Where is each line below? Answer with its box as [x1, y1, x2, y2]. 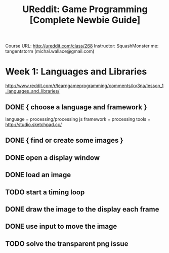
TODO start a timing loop [5, 188, 85, 196]
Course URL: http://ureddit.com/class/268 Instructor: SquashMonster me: [5, 43, 159, 49]
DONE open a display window [5, 153, 100, 162]
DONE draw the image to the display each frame [5, 205, 159, 214]
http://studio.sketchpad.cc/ [5, 121, 62, 128]
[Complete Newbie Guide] [29, 14, 141, 26]
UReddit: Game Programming [22, 4, 148, 15]
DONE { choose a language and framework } [5, 103, 147, 111]
